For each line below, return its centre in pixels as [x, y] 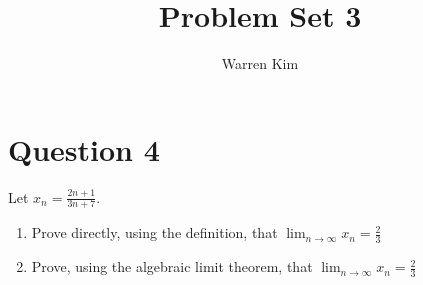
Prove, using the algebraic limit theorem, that [172, 266]
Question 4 [84, 148]
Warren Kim [260, 63]
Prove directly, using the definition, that [154, 232]
